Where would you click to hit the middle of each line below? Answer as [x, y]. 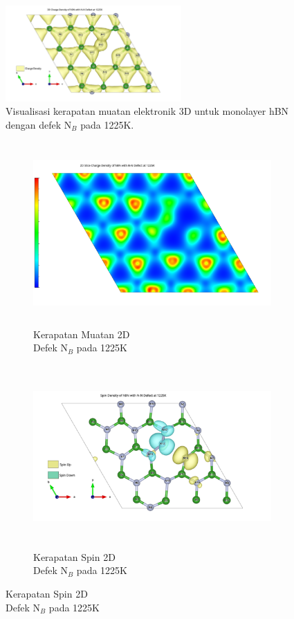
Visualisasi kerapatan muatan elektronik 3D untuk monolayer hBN [147, 111]
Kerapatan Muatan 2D [82, 334]
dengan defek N [39, 124]
